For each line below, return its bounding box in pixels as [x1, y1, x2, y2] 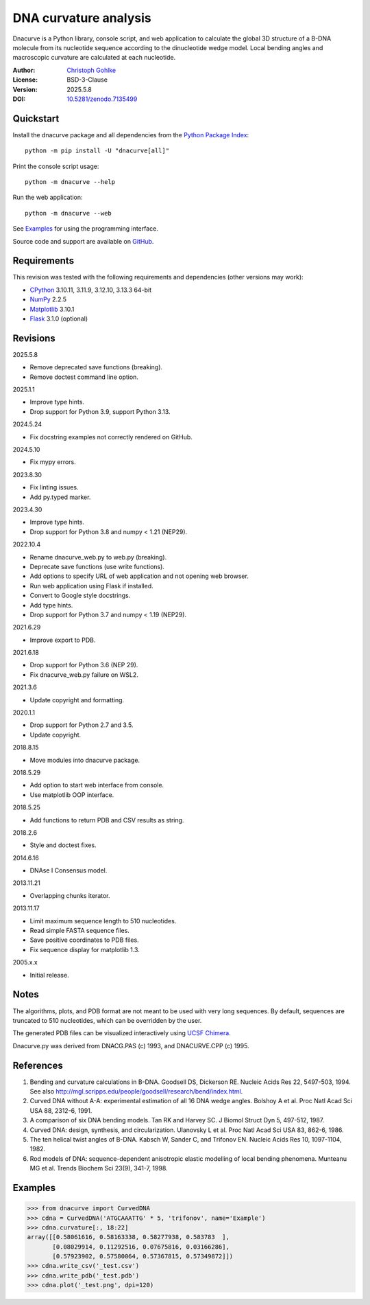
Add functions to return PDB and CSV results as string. [29, 816, 184, 824]
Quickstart [12, 113, 60, 124]
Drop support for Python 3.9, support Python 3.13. [29, 407, 171, 415]
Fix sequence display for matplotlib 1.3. [29, 945, 140, 954]
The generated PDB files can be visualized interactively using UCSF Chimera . [12, 1029, 231, 1037]
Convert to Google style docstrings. [29, 591, 131, 600]
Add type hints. [29, 601, 73, 609]
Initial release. [29, 971, 69, 979]
